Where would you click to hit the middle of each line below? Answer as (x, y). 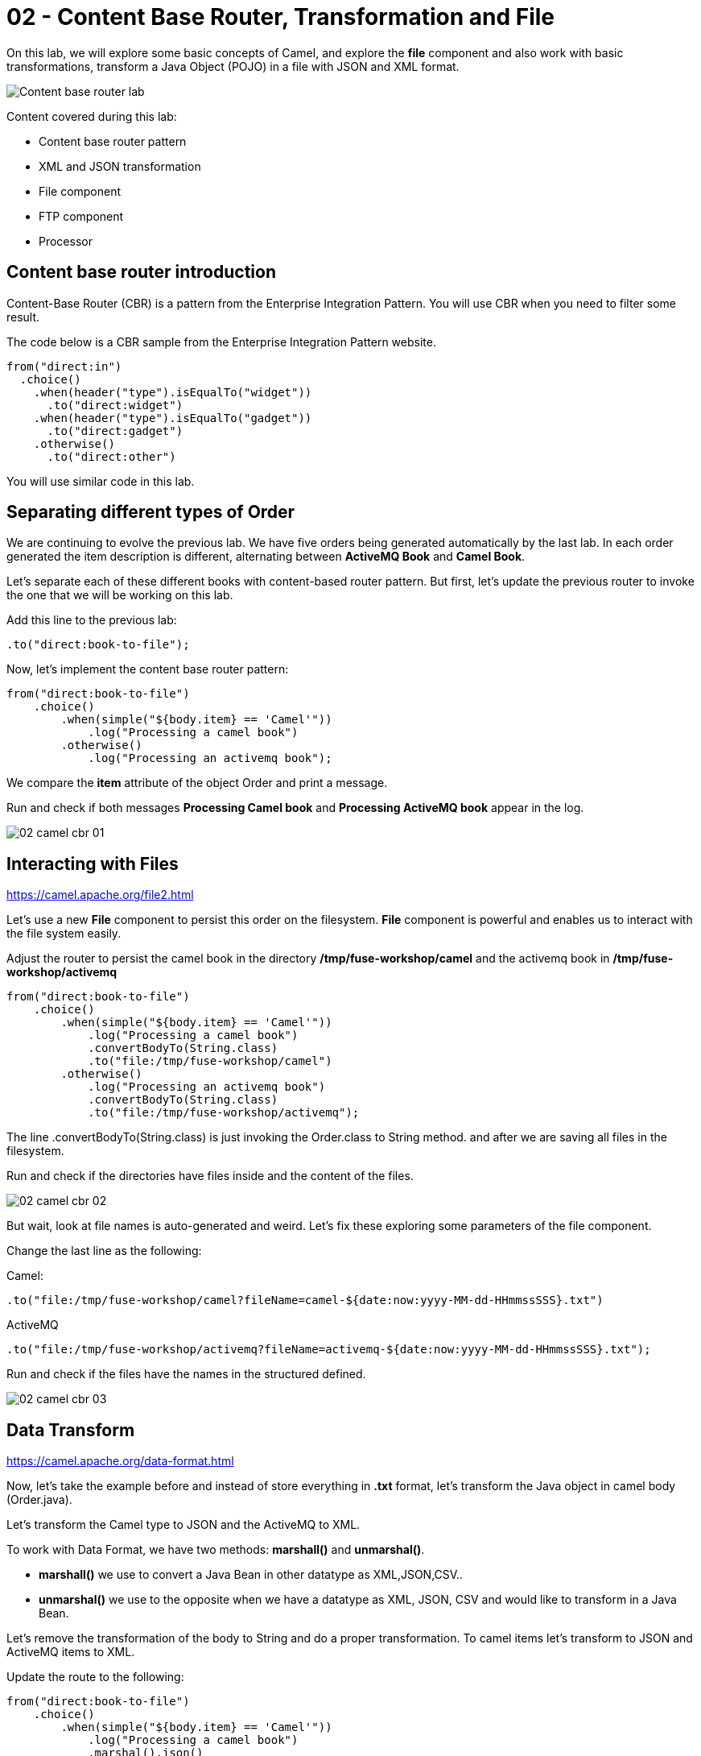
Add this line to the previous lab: (92, 620)
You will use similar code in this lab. (101, 481)
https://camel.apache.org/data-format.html (120, 1461)
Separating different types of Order (151, 512)
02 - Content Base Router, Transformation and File (280, 17)
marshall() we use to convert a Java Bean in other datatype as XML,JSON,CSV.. (251, 1575)
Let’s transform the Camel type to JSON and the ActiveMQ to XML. (183, 1525)
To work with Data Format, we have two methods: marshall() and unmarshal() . (216, 1550)
